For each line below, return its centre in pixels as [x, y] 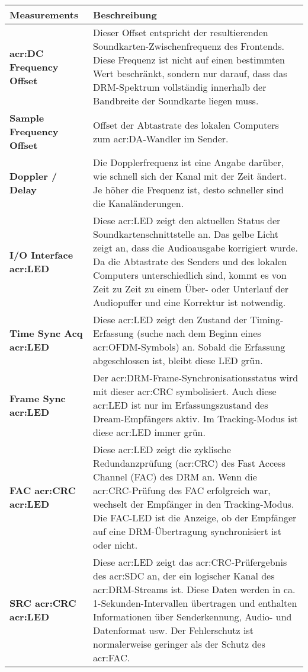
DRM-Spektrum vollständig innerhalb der [180, 87]
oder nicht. [115, 545]
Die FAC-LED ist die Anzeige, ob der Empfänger [195, 517]
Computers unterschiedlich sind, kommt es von [190, 275]
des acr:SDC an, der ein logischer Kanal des [184, 576]
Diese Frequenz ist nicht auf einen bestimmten [189, 60]
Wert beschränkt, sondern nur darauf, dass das [190, 73]
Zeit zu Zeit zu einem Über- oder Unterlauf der [191, 289]
